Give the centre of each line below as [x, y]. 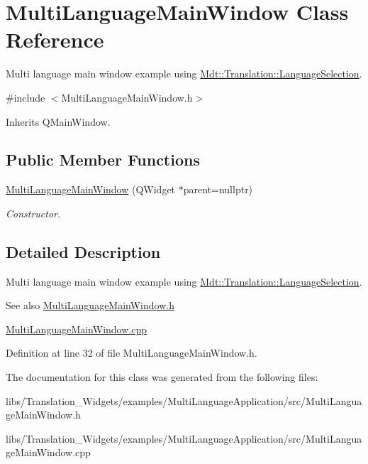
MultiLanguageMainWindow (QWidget [91, 189]
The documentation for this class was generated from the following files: [162, 377]
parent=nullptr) [218, 189]
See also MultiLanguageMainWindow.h [90, 305]
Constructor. [33, 213]
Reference [55, 39]
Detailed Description [83, 251]
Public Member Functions [103, 160]
